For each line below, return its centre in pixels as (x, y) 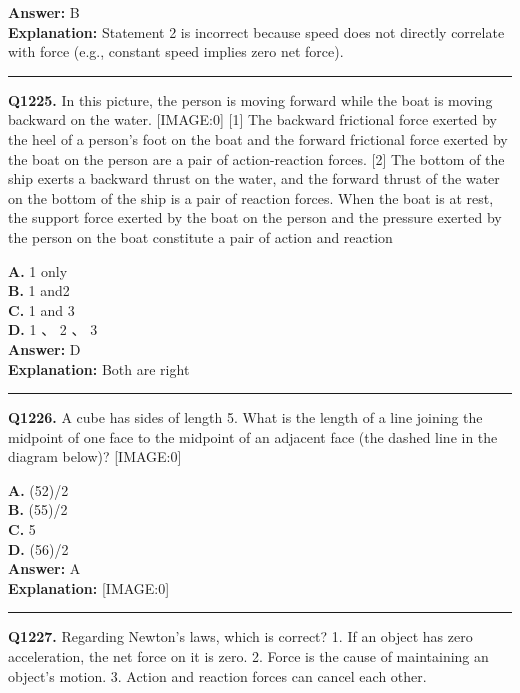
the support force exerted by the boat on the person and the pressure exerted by (255, 217)
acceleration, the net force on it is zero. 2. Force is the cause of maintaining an (248, 656)
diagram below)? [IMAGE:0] (95, 456)
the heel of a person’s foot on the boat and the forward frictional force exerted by (258, 138)
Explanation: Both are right (99, 368)
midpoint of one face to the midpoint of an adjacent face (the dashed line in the (253, 436)
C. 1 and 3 (41, 309)
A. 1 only (38, 270)
